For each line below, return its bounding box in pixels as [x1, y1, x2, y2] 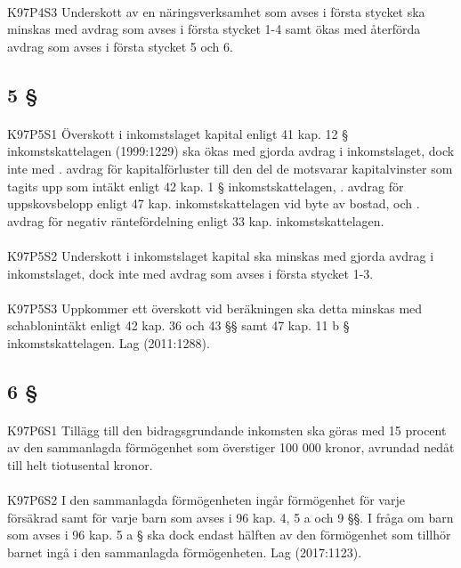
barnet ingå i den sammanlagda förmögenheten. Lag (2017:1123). [7, 543, 362, 561]
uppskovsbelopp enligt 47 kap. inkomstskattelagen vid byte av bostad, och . [7, 194, 420, 213]
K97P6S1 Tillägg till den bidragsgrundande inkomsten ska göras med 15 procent [7, 420, 447, 439]
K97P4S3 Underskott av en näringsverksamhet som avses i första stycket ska [7, 2, 425, 20]
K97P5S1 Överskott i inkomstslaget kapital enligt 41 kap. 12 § [7, 124, 348, 142]
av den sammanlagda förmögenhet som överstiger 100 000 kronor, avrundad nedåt [7, 438, 455, 457]
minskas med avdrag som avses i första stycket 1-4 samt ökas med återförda [7, 20, 421, 38]
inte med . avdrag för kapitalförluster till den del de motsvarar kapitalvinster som [7, 158, 453, 177]
